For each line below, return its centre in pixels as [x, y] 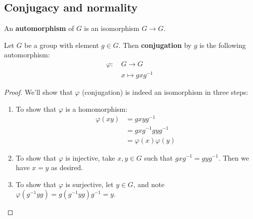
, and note [149, 184]
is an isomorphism [112, 28]
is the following [223, 45]
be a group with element [62, 45]
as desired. [67, 167]
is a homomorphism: [97, 109]
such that [159, 157]
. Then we [234, 157]
